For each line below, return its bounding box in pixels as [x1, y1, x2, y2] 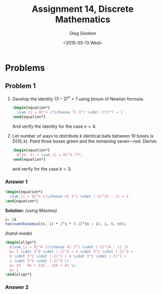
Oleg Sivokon [69, 30, 97, 36]
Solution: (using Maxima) [5, 207, 58, 213]
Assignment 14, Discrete [32, 3, 134, 15]
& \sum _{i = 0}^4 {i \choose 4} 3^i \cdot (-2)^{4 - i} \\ [9, 245, 129, 250]
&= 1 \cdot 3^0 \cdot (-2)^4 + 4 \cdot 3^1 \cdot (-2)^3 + [9, 249, 133, 255]
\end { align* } [5, 272, 32, 277]
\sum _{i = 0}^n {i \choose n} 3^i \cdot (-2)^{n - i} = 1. [9, 194, 131, 199]
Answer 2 [5, 284, 29, 291]
